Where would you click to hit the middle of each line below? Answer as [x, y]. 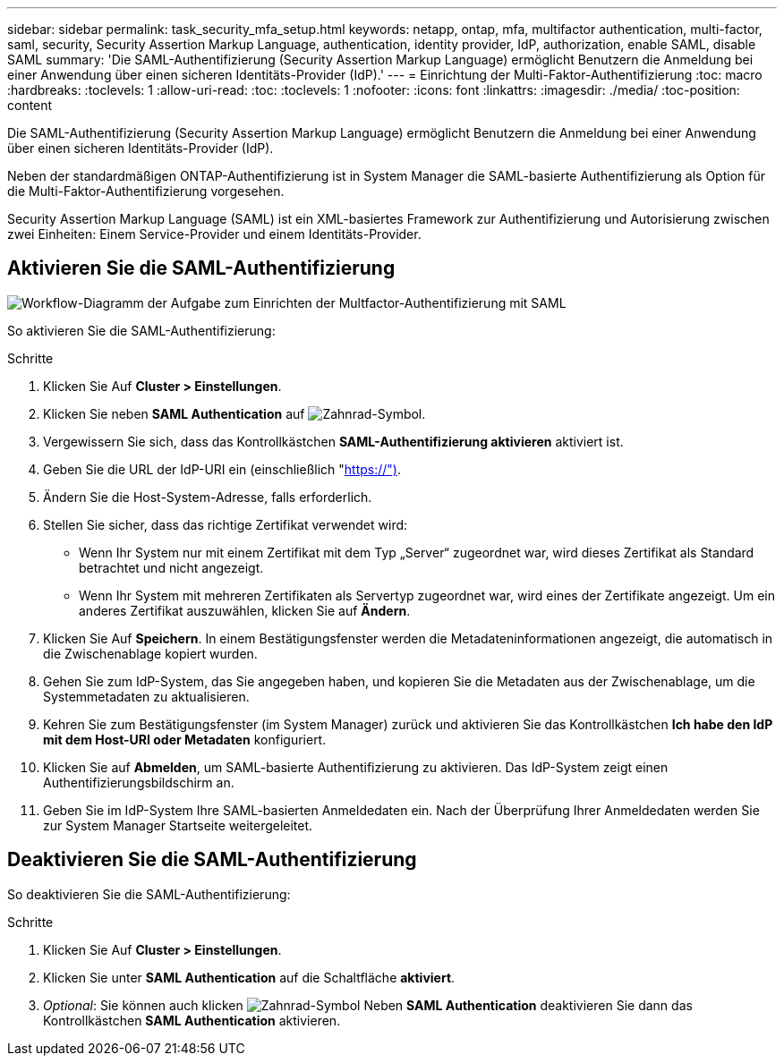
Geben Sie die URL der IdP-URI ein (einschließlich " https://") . [222, 469]
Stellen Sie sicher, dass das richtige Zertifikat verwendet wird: [226, 524]
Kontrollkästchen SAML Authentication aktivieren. [192, 1020]
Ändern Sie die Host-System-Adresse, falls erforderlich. [208, 497]
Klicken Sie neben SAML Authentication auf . [234, 413]
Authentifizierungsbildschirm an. [139, 782]
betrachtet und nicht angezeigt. [171, 567]
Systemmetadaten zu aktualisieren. [146, 696]
